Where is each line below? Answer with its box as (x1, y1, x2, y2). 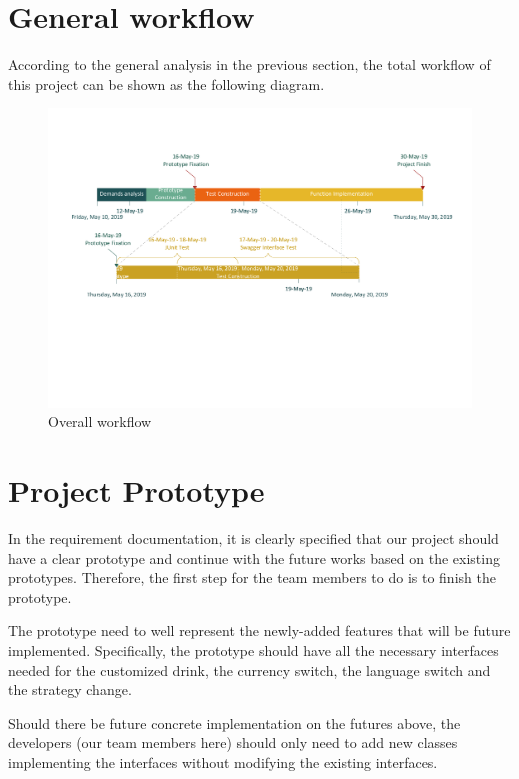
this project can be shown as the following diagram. (8, 73, 325, 94)
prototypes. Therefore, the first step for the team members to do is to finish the (8, 567, 496, 588)
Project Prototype (8, 470, 265, 511)
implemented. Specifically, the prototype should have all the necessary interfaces (8, 639, 499, 660)
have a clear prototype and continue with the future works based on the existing (8, 547, 500, 568)
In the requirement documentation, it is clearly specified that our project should (8, 527, 499, 548)
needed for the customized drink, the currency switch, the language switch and (8, 659, 491, 680)
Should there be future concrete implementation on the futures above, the (8, 712, 461, 733)
